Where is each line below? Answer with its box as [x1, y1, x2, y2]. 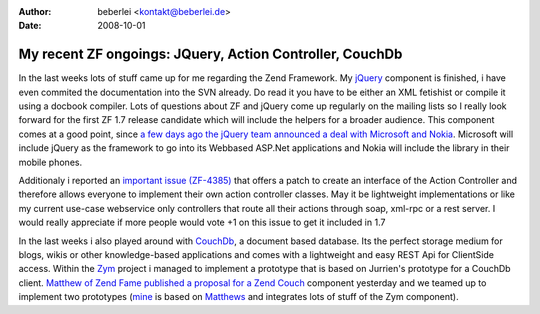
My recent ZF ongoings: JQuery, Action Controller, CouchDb [18, 46, 403, 63]
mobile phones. [18, 156, 83, 168]
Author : [18, 6, 52, 17]
